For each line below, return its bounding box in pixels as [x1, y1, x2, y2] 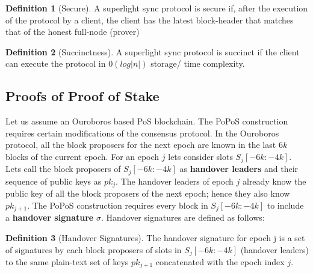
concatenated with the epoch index [155, 256, 285, 268]
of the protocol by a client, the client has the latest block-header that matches [5, 13, 294, 26]
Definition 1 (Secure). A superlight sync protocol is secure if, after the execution [5, 2, 308, 14]
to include [267, 198, 304, 211]
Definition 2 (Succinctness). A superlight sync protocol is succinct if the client [5, 45, 300, 58]
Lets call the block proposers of [5, 162, 121, 175]
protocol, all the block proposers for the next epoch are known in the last [5, 138, 276, 151]
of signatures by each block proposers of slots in [5, 243, 182, 256]
